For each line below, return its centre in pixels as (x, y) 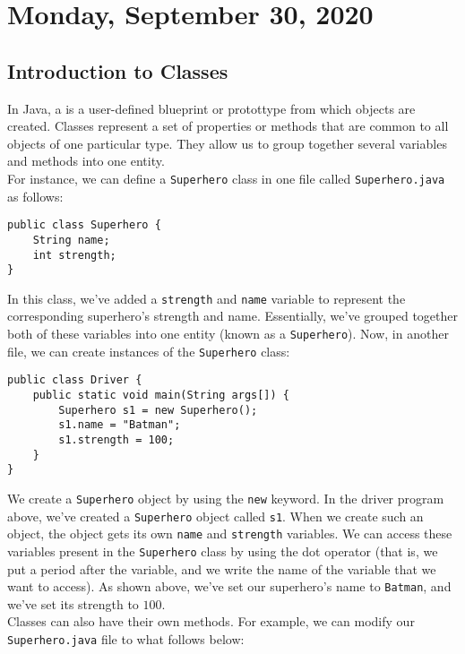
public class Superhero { (84, 225)
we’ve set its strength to (73, 603)
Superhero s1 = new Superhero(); (158, 410)
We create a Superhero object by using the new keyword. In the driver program (226, 498)
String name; (71, 240)
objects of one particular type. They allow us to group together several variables (227, 143)
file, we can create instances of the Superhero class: (149, 351)
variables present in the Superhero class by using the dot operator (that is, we (223, 551)
